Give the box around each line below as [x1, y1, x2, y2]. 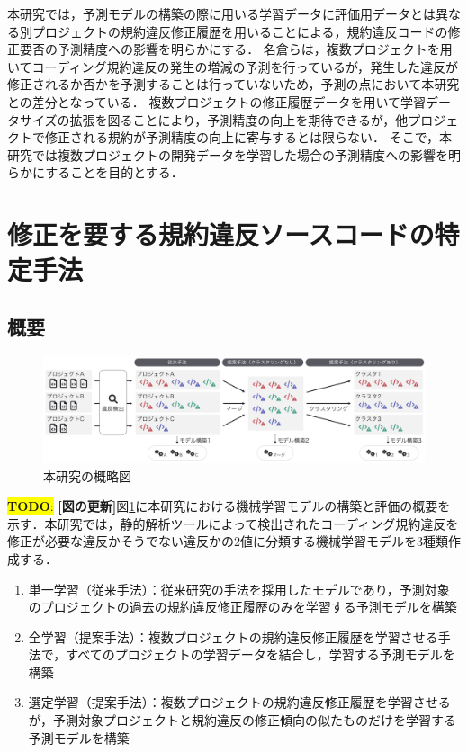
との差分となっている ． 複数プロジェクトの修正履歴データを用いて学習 [7, 92, 426, 111]
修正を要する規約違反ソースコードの [7, 216, 435, 253]
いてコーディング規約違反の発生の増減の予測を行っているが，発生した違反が [7, 57, 459, 76]
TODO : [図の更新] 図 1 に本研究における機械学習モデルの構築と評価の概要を [7, 497, 451, 515]
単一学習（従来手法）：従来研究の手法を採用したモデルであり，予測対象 [28, 579, 450, 598]
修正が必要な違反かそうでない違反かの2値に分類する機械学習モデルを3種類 [7, 532, 448, 551]
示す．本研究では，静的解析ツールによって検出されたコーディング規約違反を [7, 514, 459, 533]
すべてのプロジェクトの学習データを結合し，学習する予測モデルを [66, 645, 455, 664]
